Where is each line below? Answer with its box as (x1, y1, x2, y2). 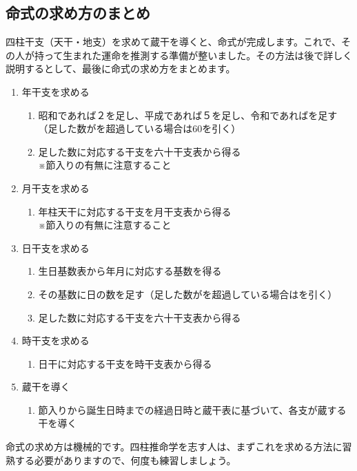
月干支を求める (21, 180, 90, 195)
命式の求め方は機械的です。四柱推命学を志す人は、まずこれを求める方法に (6, 439, 343, 454)
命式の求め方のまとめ (6, 2, 150, 23)
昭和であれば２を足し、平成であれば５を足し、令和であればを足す (38, 107, 338, 122)
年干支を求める (21, 84, 90, 98)
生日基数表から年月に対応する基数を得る (38, 264, 222, 278)
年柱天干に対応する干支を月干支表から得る (38, 204, 232, 218)
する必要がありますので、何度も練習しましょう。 (14, 452, 236, 467)
